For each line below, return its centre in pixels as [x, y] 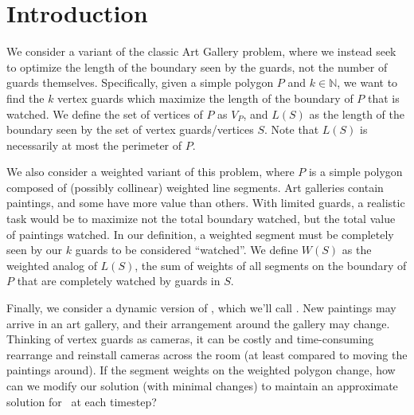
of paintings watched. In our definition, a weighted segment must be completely [200, 234]
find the [25, 98]
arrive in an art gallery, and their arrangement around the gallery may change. [198, 323]
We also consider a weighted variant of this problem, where [150, 172]
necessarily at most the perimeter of [94, 145]
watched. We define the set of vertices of [105, 114]
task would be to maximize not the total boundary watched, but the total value [201, 219]
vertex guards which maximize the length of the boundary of [205, 98]
